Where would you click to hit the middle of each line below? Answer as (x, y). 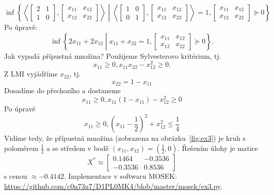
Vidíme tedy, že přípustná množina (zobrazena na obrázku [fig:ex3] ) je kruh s (125, 138)
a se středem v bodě (78, 148)
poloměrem (21, 148)
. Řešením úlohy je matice (218, 148)
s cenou (16, 175)
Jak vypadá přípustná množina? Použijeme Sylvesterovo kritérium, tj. (113, 55)
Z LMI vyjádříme (31, 74)
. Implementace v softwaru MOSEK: (121, 175)
